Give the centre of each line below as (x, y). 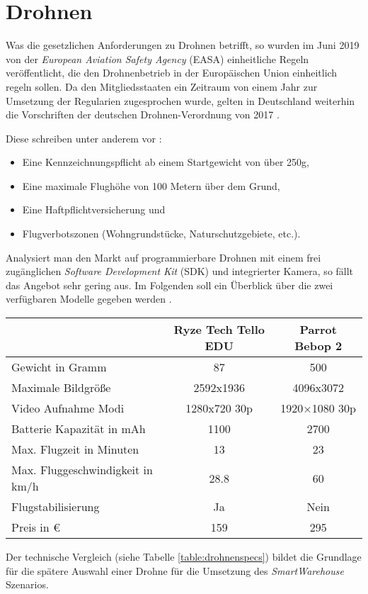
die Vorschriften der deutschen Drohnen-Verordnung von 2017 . (143, 114)
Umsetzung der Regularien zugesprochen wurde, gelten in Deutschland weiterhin (180, 100)
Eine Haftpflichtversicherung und (94, 209)
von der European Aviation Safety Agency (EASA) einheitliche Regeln (157, 58)
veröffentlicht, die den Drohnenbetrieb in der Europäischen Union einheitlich (172, 73)
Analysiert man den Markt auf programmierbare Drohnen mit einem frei (163, 257)
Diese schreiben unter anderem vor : (84, 138)
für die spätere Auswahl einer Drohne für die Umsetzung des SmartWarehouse (175, 570)
